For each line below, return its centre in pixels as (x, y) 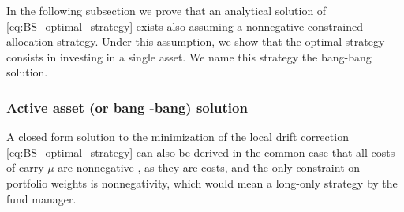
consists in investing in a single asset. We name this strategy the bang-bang (189, 56)
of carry (25, 167)
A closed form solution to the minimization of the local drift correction (178, 137)
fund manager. (41, 198)
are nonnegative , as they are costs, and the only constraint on (209, 167)
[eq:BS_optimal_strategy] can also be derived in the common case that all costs (201, 152)
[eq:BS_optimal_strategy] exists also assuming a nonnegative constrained (185, 26)
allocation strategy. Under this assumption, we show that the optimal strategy (196, 41)
